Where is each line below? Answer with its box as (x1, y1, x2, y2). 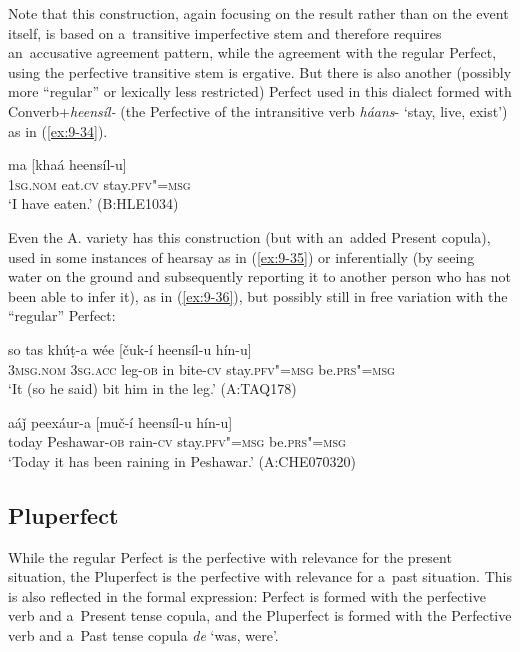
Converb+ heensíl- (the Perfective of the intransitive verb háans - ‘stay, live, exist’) (8, 100, 508, 121)
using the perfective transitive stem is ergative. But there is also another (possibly (8, 61, 512, 82)
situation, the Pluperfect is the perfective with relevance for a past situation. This (8, 566, 512, 587)
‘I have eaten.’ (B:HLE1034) (8, 193, 179, 214)
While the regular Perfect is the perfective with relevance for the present (8, 546, 452, 567)
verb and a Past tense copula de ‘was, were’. (8, 625, 279, 646)
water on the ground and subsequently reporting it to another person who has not (8, 266, 512, 287)
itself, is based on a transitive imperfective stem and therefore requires (8, 22, 442, 43)
